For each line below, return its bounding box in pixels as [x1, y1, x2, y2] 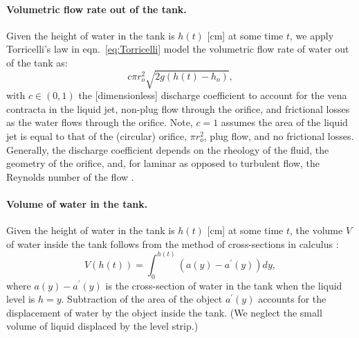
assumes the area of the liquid [221, 115, 348, 130]
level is [6, 292, 35, 306]
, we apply [290, 28, 334, 42]
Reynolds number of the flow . [6, 169, 134, 184]
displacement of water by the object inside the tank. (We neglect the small [6, 305, 322, 319]
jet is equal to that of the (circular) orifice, [6, 128, 187, 143]
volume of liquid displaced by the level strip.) [6, 319, 199, 333]
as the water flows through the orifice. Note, [6, 115, 193, 130]
